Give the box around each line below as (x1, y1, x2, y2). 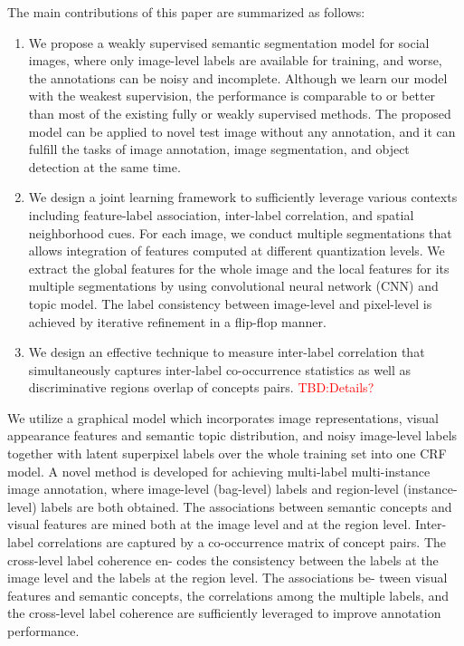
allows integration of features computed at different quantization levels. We (28, 241, 445, 260)
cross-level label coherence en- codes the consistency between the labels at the (7, 550, 439, 569)
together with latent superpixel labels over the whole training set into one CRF (7, 444, 447, 463)
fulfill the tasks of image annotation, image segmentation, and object (28, 140, 410, 159)
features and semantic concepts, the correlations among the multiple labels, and (7, 585, 450, 604)
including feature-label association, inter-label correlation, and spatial (28, 205, 414, 224)
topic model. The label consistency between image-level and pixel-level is (28, 294, 432, 313)
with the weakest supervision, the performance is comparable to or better (28, 86, 436, 105)
